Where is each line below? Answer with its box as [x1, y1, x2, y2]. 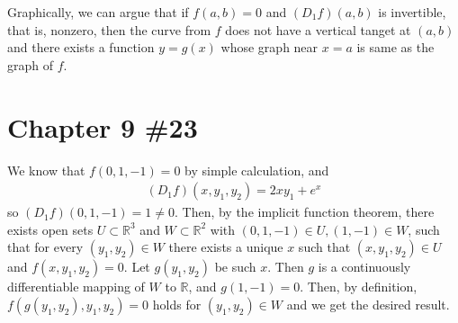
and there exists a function [7, 38, 155, 57]
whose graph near [220, 38, 319, 57]
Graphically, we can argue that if [7, 3, 189, 21]
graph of [7, 55, 54, 74]
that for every [7, 238, 84, 256]
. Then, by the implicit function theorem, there [174, 202, 435, 221]
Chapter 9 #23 [7, 108, 198, 145]
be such [214, 257, 256, 276]
